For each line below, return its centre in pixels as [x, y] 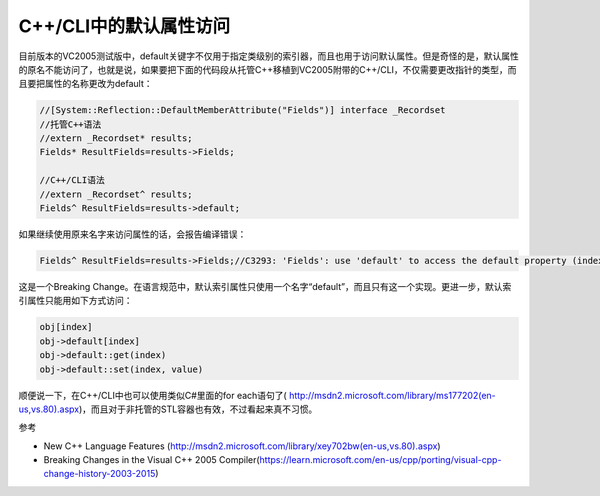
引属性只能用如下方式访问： [75, 301]
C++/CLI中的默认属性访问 [124, 26]
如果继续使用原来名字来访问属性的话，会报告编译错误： [132, 234]
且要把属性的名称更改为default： [86, 84]
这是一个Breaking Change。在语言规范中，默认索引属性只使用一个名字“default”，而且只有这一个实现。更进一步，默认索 [265, 286]
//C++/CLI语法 [72, 180]
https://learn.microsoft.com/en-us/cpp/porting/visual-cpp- [380, 460]
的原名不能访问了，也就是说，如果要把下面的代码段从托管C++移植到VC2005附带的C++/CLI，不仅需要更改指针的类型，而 [267, 69]
